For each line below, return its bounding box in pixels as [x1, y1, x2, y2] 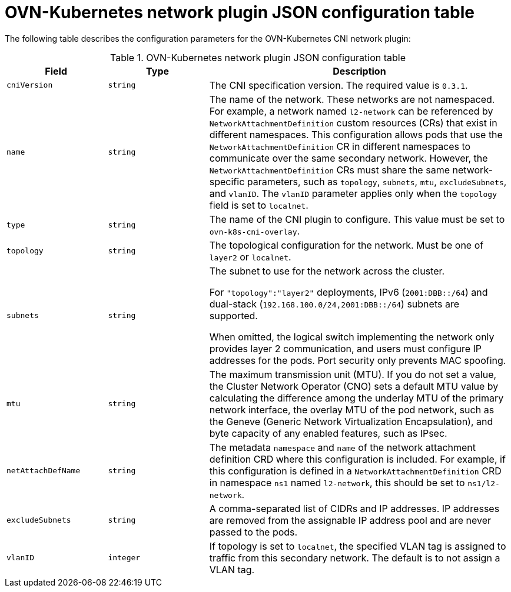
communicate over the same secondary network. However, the [209, 152, 488, 164]
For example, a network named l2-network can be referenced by [209, 105, 493, 117]
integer [108, 553, 141, 563]
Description [333, 65, 386, 77]
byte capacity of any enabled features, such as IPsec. [209, 427, 447, 439]
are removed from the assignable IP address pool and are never [209, 514, 492, 526]
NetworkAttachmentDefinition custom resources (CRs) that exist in [209, 116, 497, 129]
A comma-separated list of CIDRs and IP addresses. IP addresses [209, 502, 500, 514]
